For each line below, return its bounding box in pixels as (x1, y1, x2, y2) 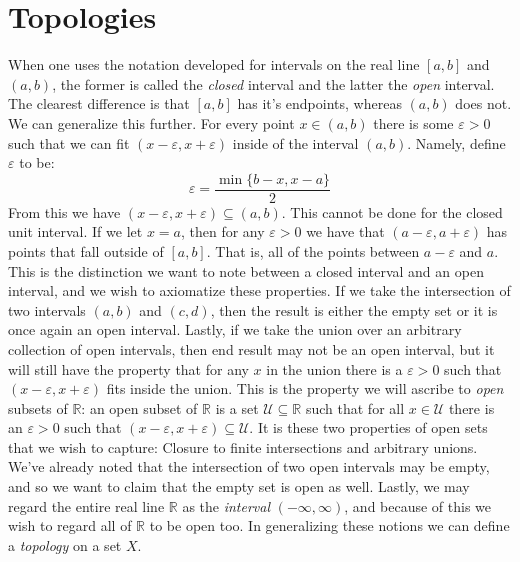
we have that (306, 221, 385, 242)
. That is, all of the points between (206, 240, 420, 261)
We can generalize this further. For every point (8, 112, 295, 133)
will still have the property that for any (8, 358, 249, 379)
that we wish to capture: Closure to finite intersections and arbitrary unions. (8, 436, 478, 457)
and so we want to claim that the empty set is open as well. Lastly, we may (8, 476, 470, 497)
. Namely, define (407, 132, 506, 153)
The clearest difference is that (8, 93, 190, 114)
